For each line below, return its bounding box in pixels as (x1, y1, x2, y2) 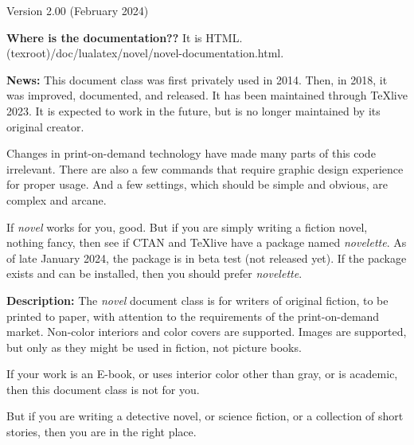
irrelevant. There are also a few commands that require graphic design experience (6, 160, 404, 177)
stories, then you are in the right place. (6, 424, 197, 440)
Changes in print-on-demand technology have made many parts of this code (6, 145, 376, 162)
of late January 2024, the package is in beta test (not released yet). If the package (6, 249, 407, 266)
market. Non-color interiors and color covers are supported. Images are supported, (6, 323, 407, 340)
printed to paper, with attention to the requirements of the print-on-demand (6, 307, 380, 324)
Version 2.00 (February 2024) (6, 2, 149, 18)
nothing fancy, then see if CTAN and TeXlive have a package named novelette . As (6, 234, 407, 251)
